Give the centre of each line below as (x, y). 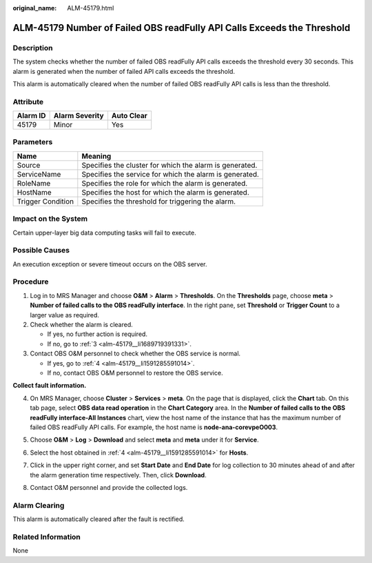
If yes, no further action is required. (97, 334)
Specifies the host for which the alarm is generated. (165, 192)
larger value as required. (65, 315)
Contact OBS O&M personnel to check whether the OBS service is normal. (135, 354)
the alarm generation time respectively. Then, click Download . (118, 475)
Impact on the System (50, 219)
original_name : (35, 8)
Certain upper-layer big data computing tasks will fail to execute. (104, 233)
